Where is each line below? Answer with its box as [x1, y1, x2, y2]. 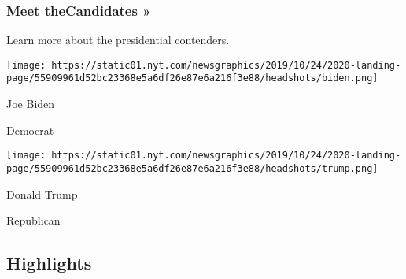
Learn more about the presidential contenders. [6, 32, 230, 48]
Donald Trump [6, 185, 78, 202]
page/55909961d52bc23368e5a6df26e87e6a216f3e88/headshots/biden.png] [6, 73, 378, 84]
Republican [6, 212, 61, 229]
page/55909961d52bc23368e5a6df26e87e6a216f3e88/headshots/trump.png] [6, 162, 378, 174]
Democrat [6, 121, 54, 138]
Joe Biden [6, 95, 55, 112]
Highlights [6, 251, 92, 275]
